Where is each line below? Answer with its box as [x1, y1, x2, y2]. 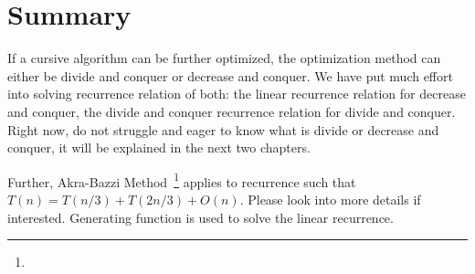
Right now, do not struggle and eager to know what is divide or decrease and [7, 120, 439, 139]
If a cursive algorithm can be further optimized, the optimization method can [7, 48, 441, 68]
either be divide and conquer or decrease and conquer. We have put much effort [7, 66, 453, 85]
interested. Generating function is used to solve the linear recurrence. [7, 207, 394, 227]
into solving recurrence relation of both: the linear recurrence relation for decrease [7, 84, 466, 103]
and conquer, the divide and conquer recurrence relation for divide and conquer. [7, 101, 456, 121]
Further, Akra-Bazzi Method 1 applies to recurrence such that [7, 169, 356, 191]
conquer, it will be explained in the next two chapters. [7, 138, 311, 157]
